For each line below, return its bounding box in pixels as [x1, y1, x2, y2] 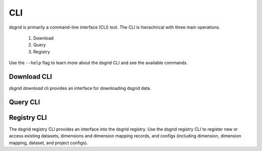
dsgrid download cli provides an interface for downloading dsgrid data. [9, 85, 151, 91]
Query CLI [9, 98, 40, 106]
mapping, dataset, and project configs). [9, 140, 88, 146]
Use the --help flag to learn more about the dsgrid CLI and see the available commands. [9, 60, 188, 66]
